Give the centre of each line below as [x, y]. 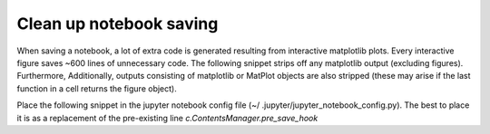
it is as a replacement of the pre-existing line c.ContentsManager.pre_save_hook [167, 118]
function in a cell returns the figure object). [97, 88]
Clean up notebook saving [118, 24]
